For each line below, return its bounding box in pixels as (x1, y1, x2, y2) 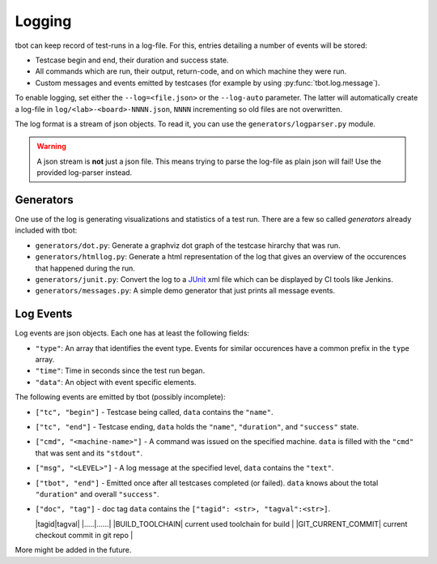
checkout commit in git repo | (35, 531, 134, 540)
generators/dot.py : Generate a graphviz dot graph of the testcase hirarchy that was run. (35, 240, 341, 250)
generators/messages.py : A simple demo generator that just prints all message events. (35, 286, 336, 296)
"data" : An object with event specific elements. (35, 377, 197, 387)
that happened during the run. (35, 263, 135, 273)
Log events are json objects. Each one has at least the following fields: (15, 328, 250, 338)
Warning (36, 142, 66, 152)
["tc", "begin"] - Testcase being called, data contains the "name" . (35, 407, 274, 417)
